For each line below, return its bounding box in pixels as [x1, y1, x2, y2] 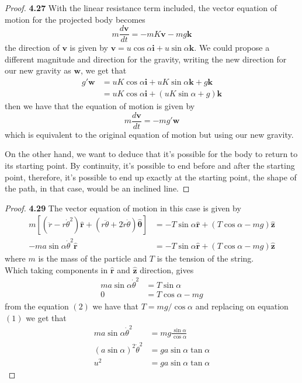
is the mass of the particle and [38, 252, 147, 264]
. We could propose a [194, 41, 270, 54]
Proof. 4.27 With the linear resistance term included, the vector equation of [5, 2, 277, 13]
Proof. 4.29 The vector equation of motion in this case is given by [5, 201, 241, 214]
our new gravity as [5, 64, 71, 76]
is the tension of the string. [157, 252, 254, 264]
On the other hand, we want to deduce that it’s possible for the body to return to [5, 148, 298, 160]
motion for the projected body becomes [5, 13, 145, 25]
